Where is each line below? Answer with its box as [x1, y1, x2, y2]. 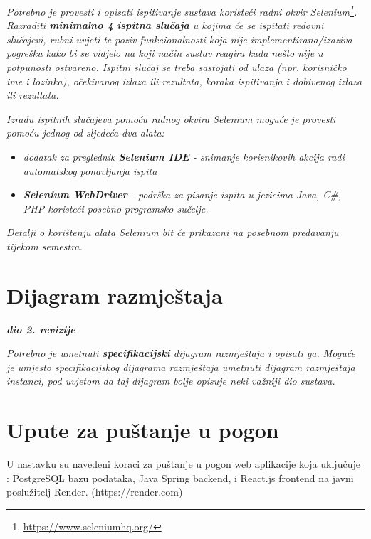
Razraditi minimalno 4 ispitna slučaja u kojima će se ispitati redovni [6, 18, 324, 33]
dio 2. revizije [6, 321, 75, 336]
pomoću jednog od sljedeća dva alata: [6, 125, 164, 140]
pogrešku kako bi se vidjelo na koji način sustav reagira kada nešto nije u [6, 46, 323, 60]
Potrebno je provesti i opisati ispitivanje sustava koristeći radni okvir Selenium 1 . [6, 2, 357, 18]
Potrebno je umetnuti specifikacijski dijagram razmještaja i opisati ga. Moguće [6, 346, 355, 361]
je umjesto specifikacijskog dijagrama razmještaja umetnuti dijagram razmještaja [6, 359, 355, 374]
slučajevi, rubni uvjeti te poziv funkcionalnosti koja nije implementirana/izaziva [6, 31, 352, 46]
